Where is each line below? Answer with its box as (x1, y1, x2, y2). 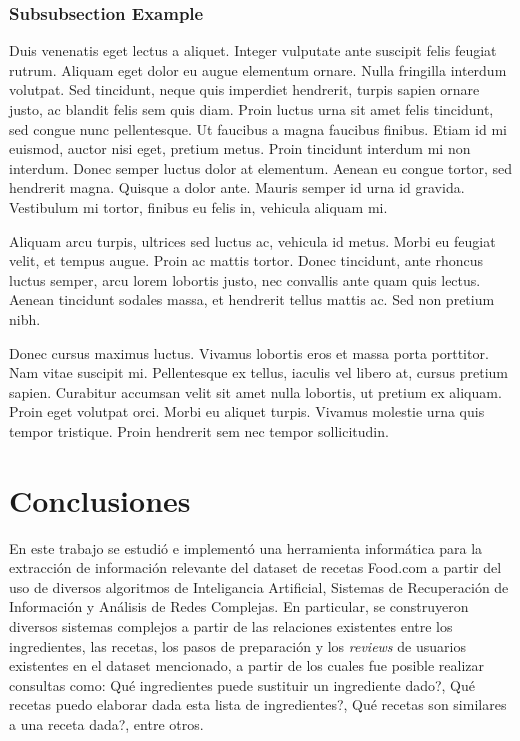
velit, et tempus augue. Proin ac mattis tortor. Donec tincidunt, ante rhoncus (9, 250, 484, 271)
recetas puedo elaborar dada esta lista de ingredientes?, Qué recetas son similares (9, 694, 507, 715)
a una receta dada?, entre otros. (9, 713, 204, 734)
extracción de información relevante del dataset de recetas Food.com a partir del (9, 557, 502, 578)
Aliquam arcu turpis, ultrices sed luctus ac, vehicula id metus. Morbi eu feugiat (9, 230, 496, 251)
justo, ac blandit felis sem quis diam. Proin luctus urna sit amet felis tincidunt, (9, 99, 494, 119)
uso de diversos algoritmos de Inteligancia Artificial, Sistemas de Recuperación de (9, 576, 509, 597)
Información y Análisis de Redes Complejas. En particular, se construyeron (9, 596, 469, 617)
